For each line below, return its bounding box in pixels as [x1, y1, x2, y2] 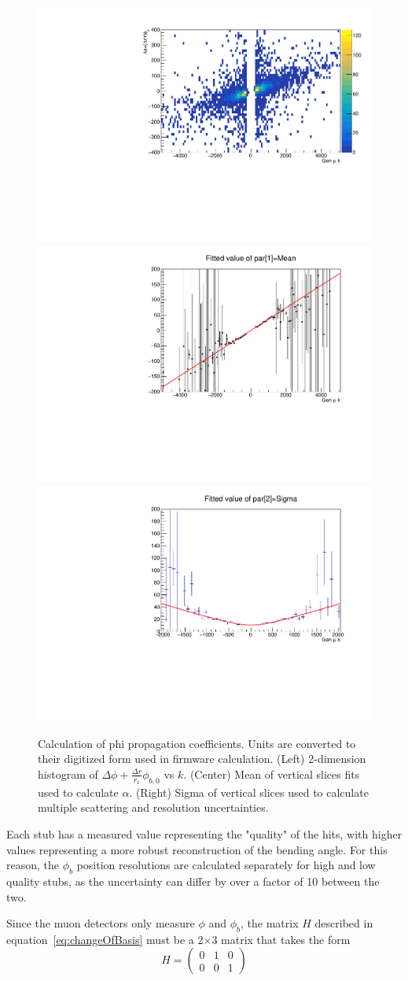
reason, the [6, 857, 60, 873]
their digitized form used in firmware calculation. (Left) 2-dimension [38, 750, 366, 767]
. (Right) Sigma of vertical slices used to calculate [129, 783, 369, 800]
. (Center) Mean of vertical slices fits [183, 765, 360, 782]
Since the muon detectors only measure [6, 915, 195, 931]
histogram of [38, 765, 98, 782]
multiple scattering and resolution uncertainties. [38, 799, 269, 816]
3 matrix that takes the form [211, 931, 351, 947]
